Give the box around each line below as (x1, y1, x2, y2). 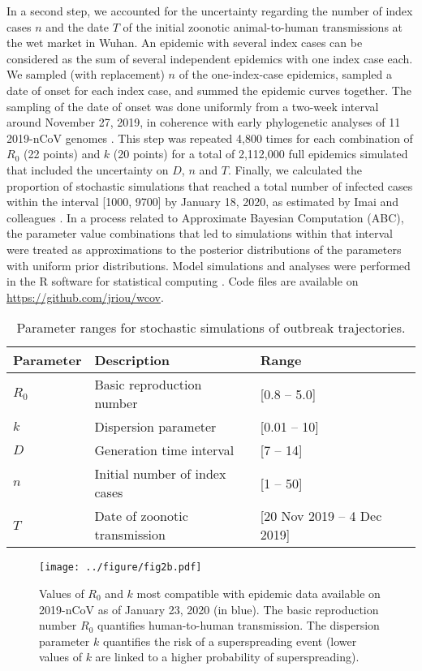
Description (94, 351, 170, 370)
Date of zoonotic (94, 506, 188, 526)
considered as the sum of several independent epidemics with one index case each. (6, 49, 413, 67)
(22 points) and (23, 145, 101, 162)
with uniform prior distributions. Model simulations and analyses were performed (6, 256, 411, 273)
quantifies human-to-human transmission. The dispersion (97, 617, 380, 634)
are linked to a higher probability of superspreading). (95, 648, 360, 665)
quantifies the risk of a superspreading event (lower (102, 632, 357, 649)
